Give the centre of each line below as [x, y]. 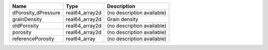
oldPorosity [26, 26]
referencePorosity [33, 39]
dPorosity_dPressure [36, 13]
